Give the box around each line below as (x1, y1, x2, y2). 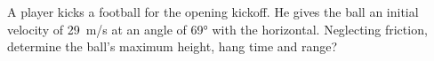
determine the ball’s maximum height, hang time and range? (7, 37, 338, 56)
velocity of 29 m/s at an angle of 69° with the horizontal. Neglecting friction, (7, 19, 428, 38)
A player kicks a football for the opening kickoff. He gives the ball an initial (7, 3, 419, 20)
